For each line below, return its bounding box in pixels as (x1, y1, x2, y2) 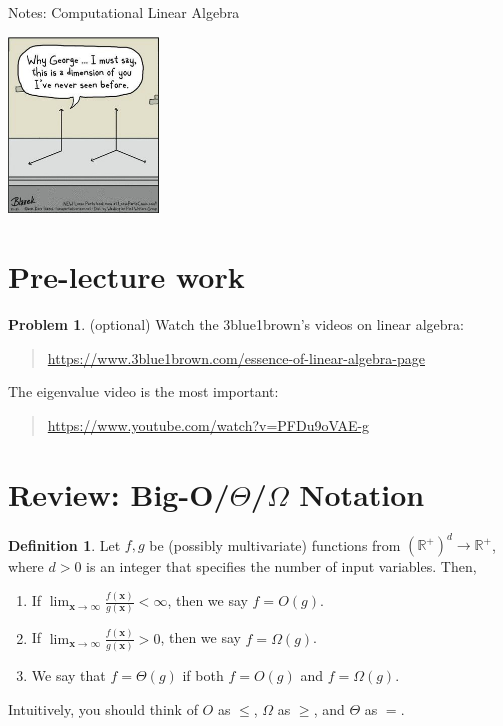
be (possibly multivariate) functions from (149, 534, 401, 555)
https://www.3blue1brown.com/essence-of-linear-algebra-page (47, 347, 425, 368)
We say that (31, 665, 106, 686)
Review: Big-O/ (8, 473, 230, 514)
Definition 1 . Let (8, 534, 121, 555)
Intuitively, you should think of (8, 698, 198, 719)
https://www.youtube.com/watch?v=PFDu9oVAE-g (47, 414, 370, 435)
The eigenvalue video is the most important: (8, 381, 279, 402)
